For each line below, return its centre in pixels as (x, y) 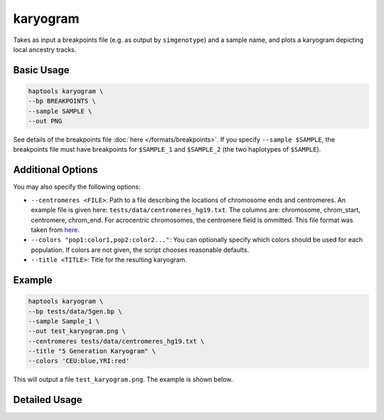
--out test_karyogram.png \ (77, 331)
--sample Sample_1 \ (64, 321)
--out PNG (45, 121)
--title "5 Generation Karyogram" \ (92, 351)
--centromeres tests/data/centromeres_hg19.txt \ (116, 341)
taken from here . (55, 230)
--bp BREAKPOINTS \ (62, 101)
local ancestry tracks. (45, 49)
